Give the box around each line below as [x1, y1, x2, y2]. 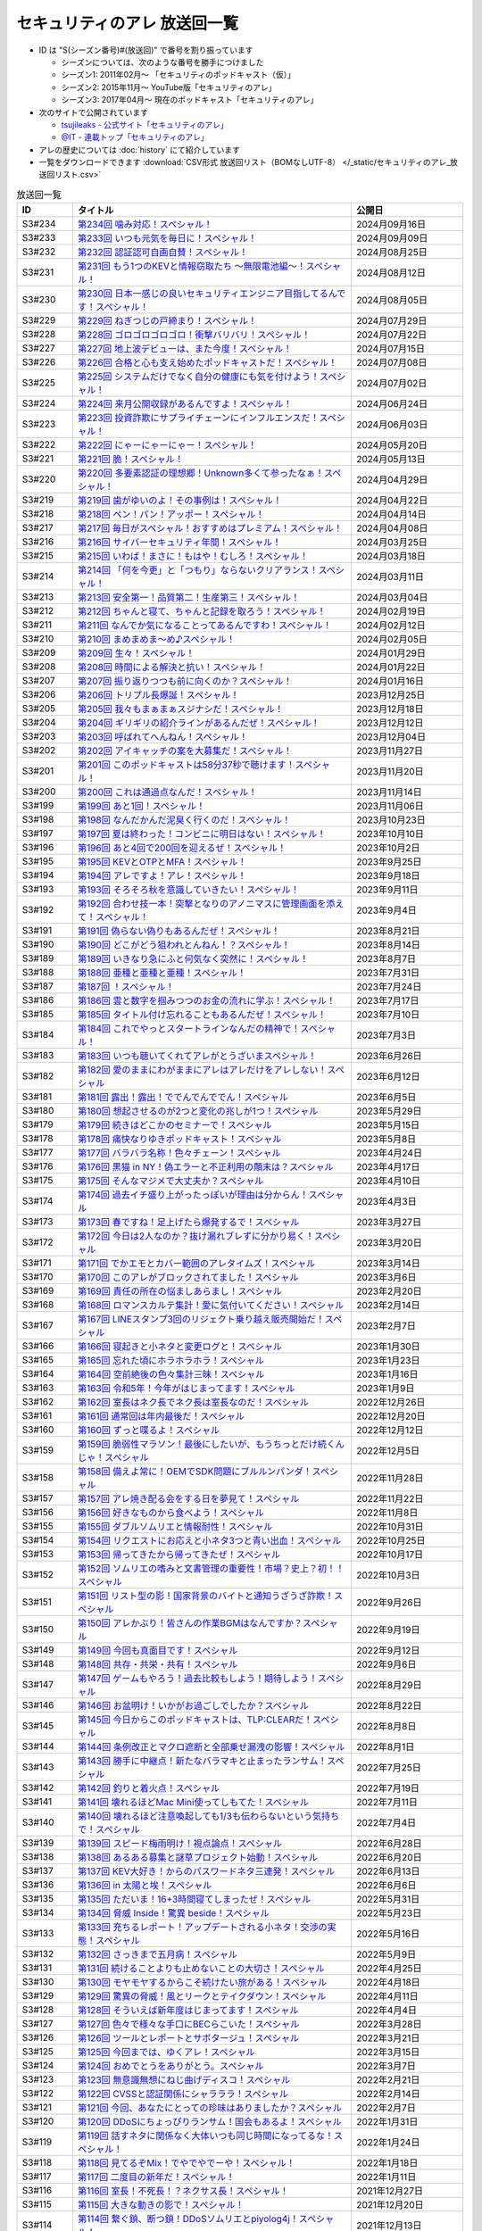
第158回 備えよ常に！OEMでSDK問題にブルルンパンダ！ [77, 1465, 312, 1478]
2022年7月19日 [355, 1782, 420, 1795]
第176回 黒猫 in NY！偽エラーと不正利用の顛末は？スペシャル [77, 1161, 334, 1174]
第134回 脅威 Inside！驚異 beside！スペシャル [77, 1907, 270, 1920]
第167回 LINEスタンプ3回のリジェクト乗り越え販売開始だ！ [77, 1313, 326, 1325]
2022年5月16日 [355, 1928, 420, 1940]
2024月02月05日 [355, 634, 428, 646]
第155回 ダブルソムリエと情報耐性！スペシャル [77, 1521, 273, 1533]
